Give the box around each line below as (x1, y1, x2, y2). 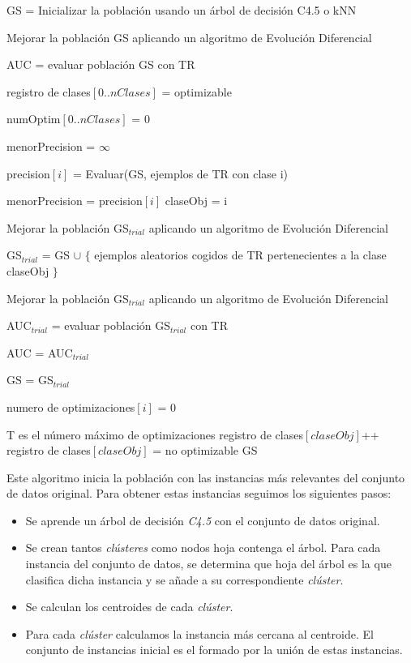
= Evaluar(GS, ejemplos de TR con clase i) (72, 165, 289, 182)
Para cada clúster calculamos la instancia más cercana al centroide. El (25, 625, 374, 642)
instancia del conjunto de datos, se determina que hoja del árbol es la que (25, 555, 392, 572)
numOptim (6, 110, 61, 127)
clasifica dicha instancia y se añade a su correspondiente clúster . (25, 571, 344, 588)
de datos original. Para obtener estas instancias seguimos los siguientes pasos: (6, 485, 392, 502)
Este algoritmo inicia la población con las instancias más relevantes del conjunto (6, 468, 405, 485)
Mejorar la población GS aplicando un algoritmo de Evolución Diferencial (6, 28, 372, 45)
